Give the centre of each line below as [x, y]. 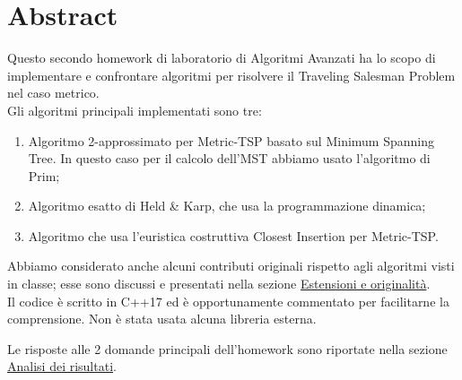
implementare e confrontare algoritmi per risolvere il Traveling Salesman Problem [231, 75]
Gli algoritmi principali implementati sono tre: [135, 110]
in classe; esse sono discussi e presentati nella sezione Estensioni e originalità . [219, 284]
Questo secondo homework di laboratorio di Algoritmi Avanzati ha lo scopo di [222, 58]
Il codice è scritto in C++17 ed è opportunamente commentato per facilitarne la [228, 301]
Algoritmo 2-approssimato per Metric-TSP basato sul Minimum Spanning [231, 140]
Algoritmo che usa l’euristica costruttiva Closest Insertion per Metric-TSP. [233, 235]
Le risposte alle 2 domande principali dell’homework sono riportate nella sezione [227, 348]
